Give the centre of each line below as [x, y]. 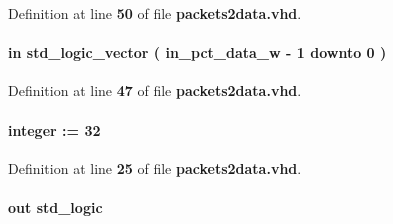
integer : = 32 [54, 129]
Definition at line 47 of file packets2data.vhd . [155, 90]
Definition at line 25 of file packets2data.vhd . [155, 167]
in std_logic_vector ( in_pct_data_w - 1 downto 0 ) [197, 52]
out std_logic [55, 206]
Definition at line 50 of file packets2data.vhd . [155, 13]
